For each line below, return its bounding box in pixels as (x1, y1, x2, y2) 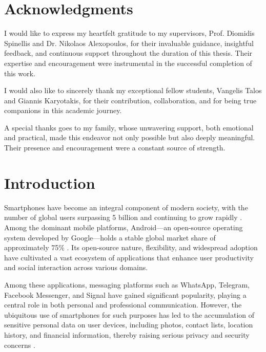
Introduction (4, 172, 95, 193)
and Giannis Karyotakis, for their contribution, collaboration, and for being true (4, 95, 257, 105)
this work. (4, 68, 35, 78)
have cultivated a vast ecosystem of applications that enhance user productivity (4, 252, 254, 262)
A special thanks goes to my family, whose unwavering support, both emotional (4, 122, 254, 133)
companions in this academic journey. (4, 105, 122, 116)
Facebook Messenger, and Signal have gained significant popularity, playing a (4, 289, 247, 300)
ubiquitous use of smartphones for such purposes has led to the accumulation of (4, 309, 255, 320)
